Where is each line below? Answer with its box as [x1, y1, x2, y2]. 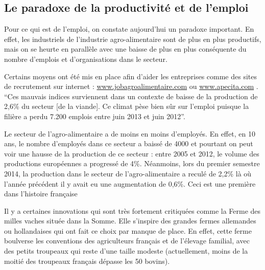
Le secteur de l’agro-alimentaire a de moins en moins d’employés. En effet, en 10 [4, 128, 255, 139]
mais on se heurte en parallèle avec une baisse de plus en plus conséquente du [4, 43, 247, 54]
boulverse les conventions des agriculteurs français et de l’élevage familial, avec [4, 235, 250, 246]
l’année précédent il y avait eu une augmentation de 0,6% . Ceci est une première [4, 178, 256, 189]
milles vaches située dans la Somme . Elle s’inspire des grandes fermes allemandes [4, 215, 256, 226]
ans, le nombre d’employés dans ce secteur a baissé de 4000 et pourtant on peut [4, 138, 253, 149]
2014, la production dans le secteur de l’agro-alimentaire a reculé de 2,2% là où [4, 168, 252, 178]
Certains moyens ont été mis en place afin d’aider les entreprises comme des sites [4, 71, 257, 81]
